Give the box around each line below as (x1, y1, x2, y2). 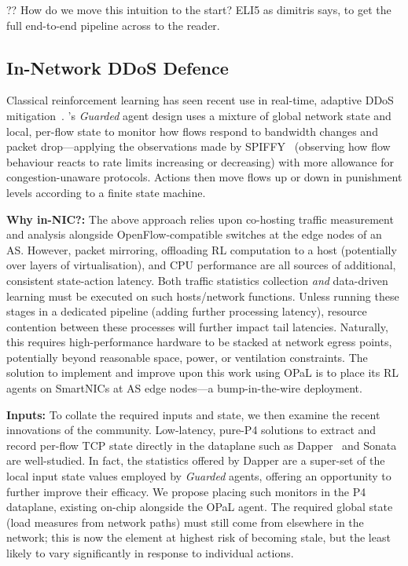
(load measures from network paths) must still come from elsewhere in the (6, 513, 364, 530)
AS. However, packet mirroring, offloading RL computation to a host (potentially (6, 241, 397, 257)
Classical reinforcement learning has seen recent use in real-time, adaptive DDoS (6, 92, 394, 108)
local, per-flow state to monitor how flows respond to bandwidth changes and (6, 122, 378, 139)
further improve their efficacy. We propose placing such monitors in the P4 (6, 483, 366, 499)
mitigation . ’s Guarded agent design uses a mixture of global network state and (6, 107, 391, 123)
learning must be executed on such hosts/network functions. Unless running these (6, 287, 399, 304)
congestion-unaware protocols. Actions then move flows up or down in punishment (6, 169, 402, 185)
